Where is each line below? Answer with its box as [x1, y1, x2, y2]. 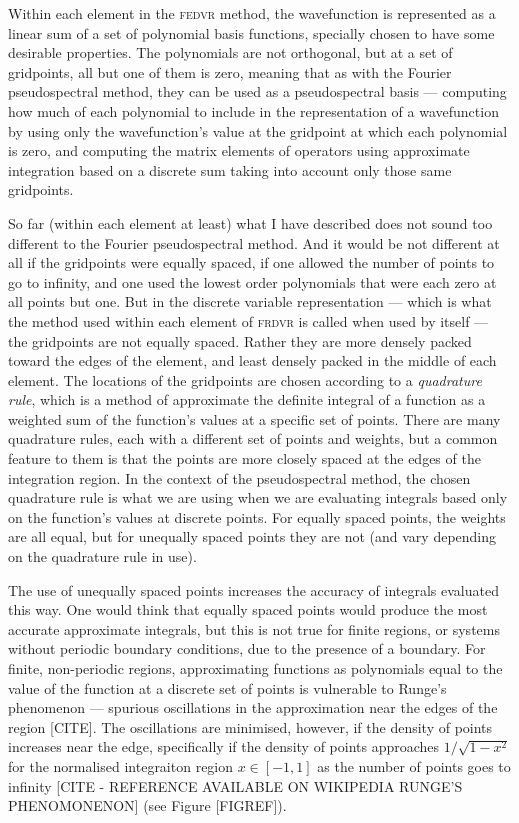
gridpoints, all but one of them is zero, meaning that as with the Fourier [8, 61, 452, 82]
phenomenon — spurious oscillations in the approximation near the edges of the [8, 697, 498, 718]
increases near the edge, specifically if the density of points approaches [8, 736, 440, 757]
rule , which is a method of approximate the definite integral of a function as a [8, 389, 486, 410]
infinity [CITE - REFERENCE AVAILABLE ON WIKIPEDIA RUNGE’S [8, 775, 463, 796]
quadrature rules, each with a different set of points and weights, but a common [8, 428, 498, 449]
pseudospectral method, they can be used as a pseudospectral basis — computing [8, 81, 507, 102]
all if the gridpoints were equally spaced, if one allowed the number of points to [8, 252, 495, 273]
